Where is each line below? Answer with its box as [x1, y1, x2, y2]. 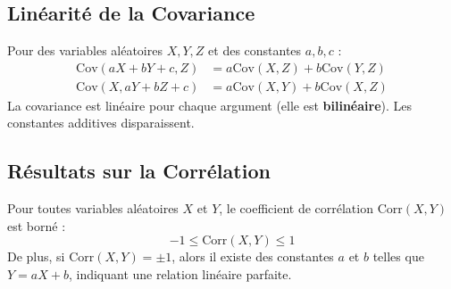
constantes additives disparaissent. [7, 113, 195, 132]
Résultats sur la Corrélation [7, 157, 271, 185]
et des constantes [208, 41, 302, 60]
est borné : [7, 216, 66, 235]
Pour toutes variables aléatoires [7, 199, 179, 218]
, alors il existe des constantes [171, 247, 334, 266]
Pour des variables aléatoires [7, 41, 163, 60]
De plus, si [7, 247, 65, 266]
